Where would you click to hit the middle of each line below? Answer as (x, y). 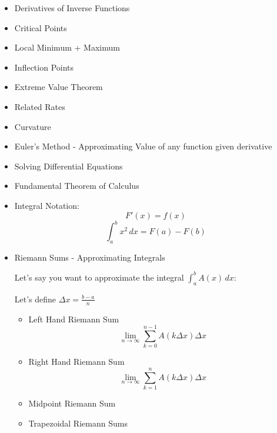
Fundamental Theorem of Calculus (77, 186)
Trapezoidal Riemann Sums (78, 423)
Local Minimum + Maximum (67, 47)
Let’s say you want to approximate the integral (99, 277)
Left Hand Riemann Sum (74, 319)
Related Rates (40, 106)
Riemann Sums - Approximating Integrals (90, 257)
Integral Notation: (47, 205)
